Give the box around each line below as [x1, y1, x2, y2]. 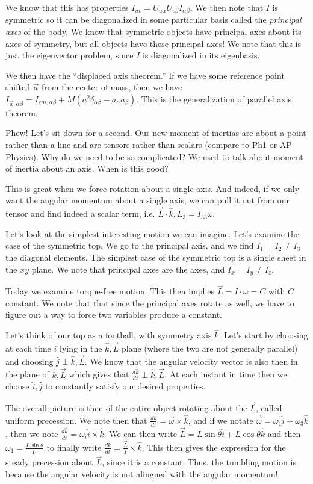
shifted [5, 81, 30, 93]
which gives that [69, 368, 129, 380]
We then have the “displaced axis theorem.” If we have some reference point [5, 69, 285, 81]
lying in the [59, 342, 102, 354]
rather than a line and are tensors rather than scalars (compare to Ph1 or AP [5, 138, 292, 150]
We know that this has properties [5, 1, 129, 13]
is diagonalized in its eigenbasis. [143, 49, 260, 61]
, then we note [5, 427, 58, 439]
